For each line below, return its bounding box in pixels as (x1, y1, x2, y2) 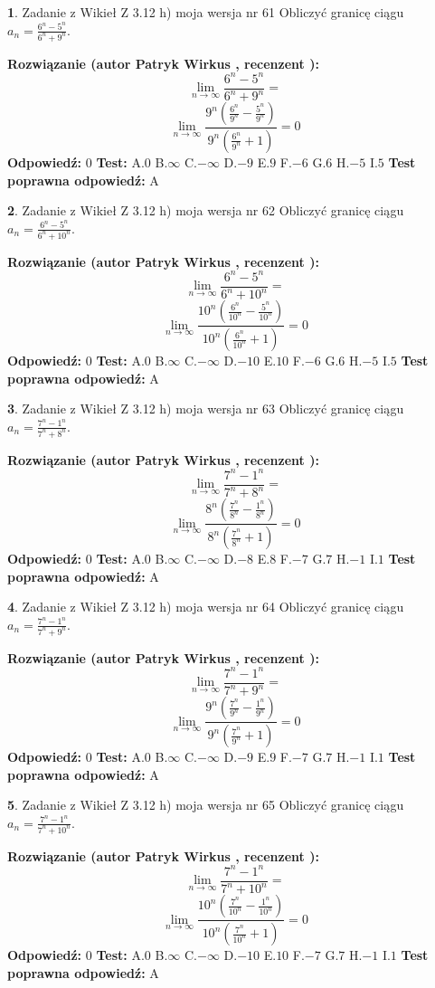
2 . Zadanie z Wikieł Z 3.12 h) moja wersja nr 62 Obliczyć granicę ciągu (7, 201, 404, 220)
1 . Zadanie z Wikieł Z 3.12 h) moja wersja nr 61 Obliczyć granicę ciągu (7, 3, 404, 21)
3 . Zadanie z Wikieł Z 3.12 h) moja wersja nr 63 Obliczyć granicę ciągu (7, 399, 404, 418)
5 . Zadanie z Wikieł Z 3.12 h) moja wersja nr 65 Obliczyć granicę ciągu (7, 795, 404, 814)
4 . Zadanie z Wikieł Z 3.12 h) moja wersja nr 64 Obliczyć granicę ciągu (7, 597, 404, 616)
